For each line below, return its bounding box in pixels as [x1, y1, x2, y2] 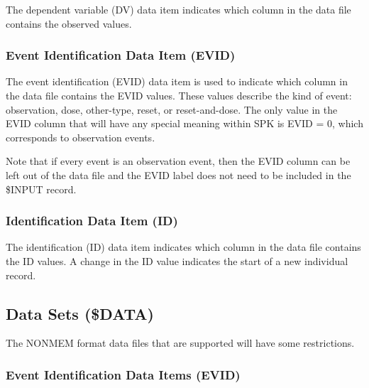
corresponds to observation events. [6, 129, 155, 144]
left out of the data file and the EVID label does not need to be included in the [6, 167, 351, 182]
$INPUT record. [6, 181, 77, 196]
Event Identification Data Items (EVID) [6, 365, 241, 383]
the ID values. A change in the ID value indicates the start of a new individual [6, 253, 348, 268]
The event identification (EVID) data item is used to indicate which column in [6, 74, 348, 89]
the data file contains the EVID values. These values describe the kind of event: [6, 88, 352, 102]
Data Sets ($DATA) [6, 302, 154, 324]
